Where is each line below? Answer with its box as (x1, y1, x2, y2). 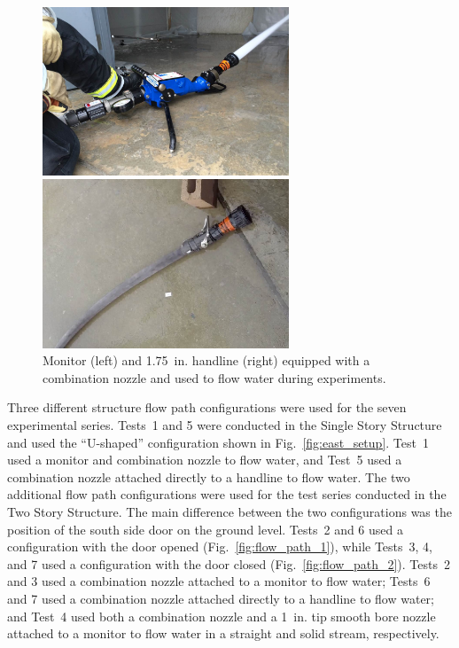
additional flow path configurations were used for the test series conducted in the (7, 485, 447, 504)
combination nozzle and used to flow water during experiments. (43, 368, 386, 386)
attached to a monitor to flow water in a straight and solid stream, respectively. (7, 624, 440, 643)
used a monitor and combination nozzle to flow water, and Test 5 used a (7, 450, 402, 469)
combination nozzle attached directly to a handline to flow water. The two (7, 467, 410, 486)
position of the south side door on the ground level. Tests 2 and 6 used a (7, 519, 403, 538)
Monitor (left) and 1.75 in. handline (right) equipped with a (43, 351, 370, 370)
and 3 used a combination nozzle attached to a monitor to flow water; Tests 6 (7, 572, 431, 590)
